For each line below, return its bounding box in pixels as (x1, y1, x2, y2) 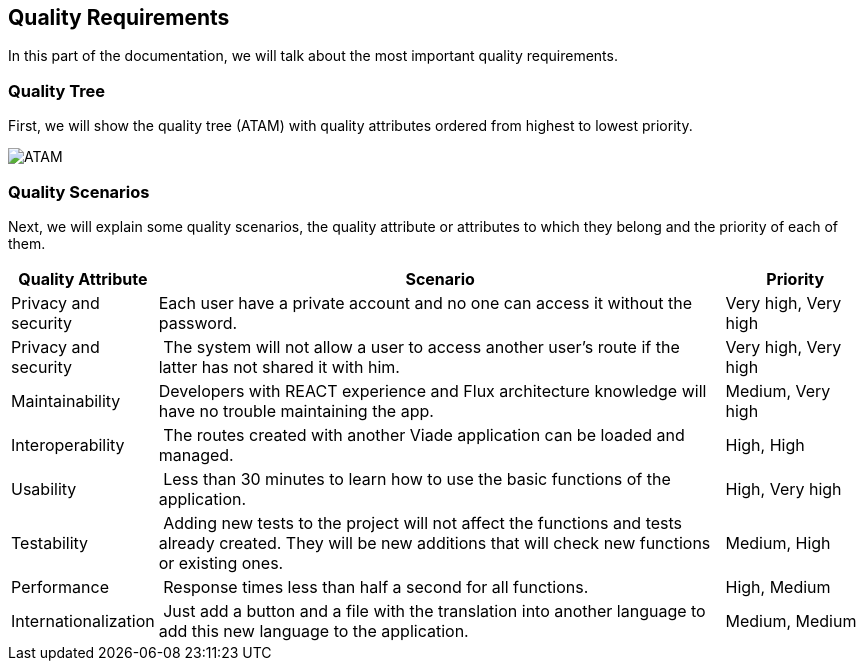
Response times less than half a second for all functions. (163, 576, 589, 597)
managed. (158, 444, 234, 465)
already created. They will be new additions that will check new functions (158, 532, 711, 553)
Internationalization (11, 610, 155, 631)
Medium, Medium (725, 610, 857, 631)
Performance (11, 576, 109, 597)
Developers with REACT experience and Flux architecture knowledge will (158, 380, 707, 401)
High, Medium (725, 576, 831, 597)
